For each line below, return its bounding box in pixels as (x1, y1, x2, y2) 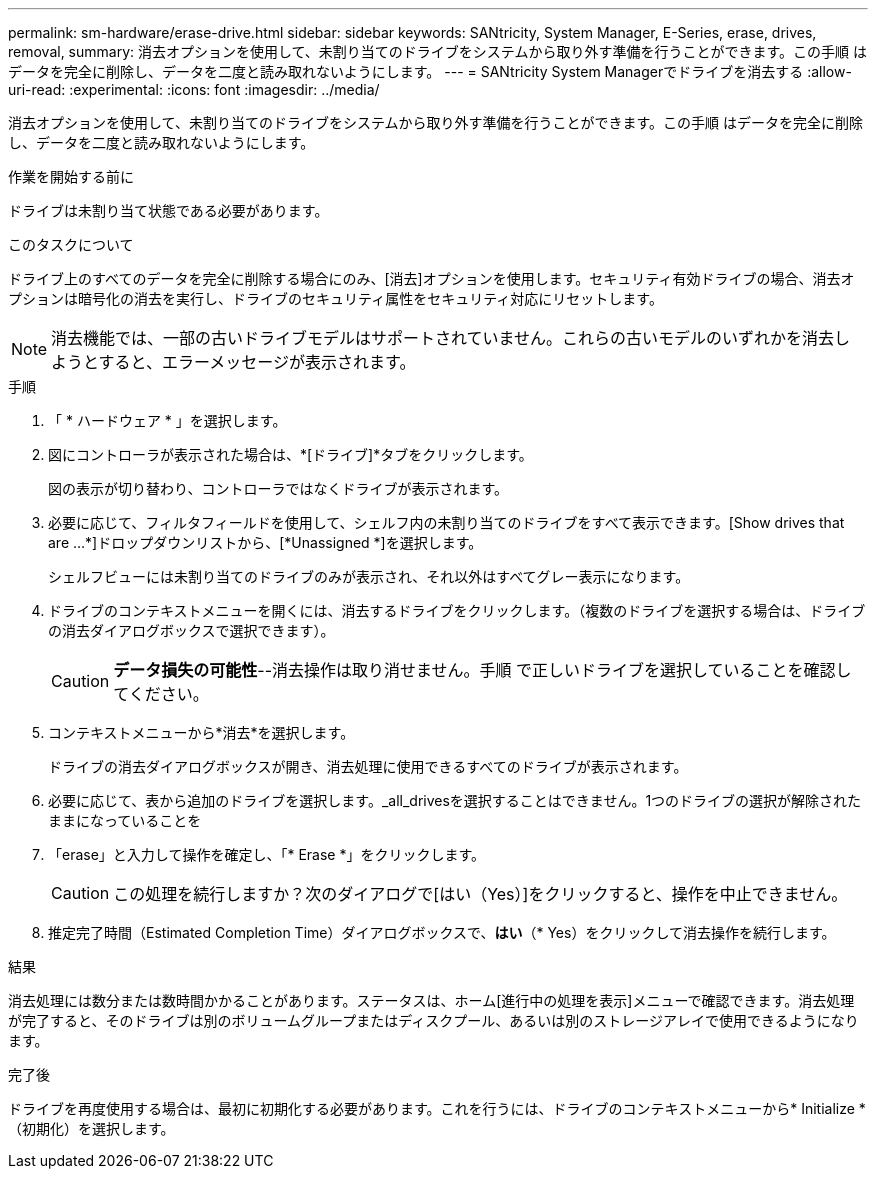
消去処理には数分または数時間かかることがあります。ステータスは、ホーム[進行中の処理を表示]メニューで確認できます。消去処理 (8, 992, 855, 1009)
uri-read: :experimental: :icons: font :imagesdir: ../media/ (8, 81, 380, 98)
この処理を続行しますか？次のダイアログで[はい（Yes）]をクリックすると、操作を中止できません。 (113, 884, 848, 904)
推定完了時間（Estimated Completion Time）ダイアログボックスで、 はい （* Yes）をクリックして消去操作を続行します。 (48, 924, 836, 941)
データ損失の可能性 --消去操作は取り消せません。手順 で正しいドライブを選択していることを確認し (113, 660, 852, 680)
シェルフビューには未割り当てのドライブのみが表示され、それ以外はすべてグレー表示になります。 (48, 568, 690, 585)
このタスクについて (8, 236, 134, 253)
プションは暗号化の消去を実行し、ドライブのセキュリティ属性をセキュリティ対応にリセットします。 (8, 290, 663, 307)
